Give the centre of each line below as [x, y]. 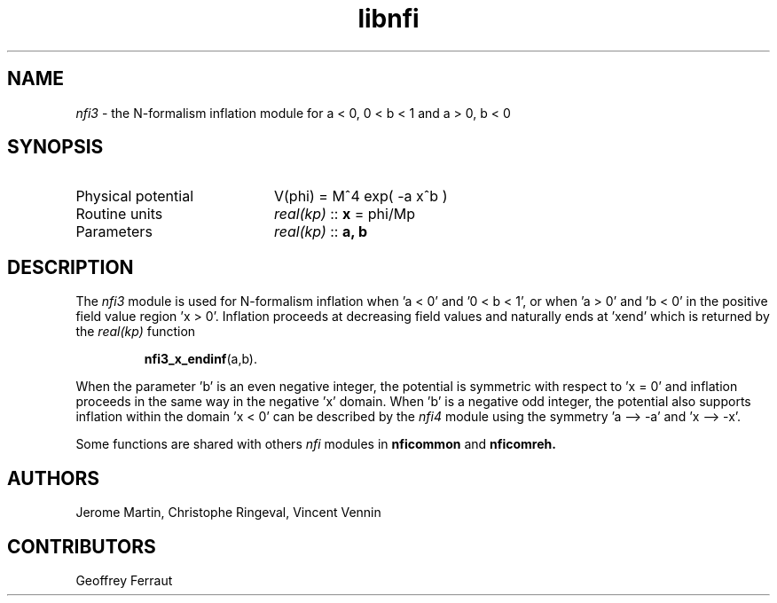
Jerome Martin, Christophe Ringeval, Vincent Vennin [228, 513]
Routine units [119, 214]
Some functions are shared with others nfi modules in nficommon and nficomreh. [316, 444]
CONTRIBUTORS [82, 546]
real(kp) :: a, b [320, 232]
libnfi [388, 19]
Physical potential [135, 196]
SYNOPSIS [55, 147]
